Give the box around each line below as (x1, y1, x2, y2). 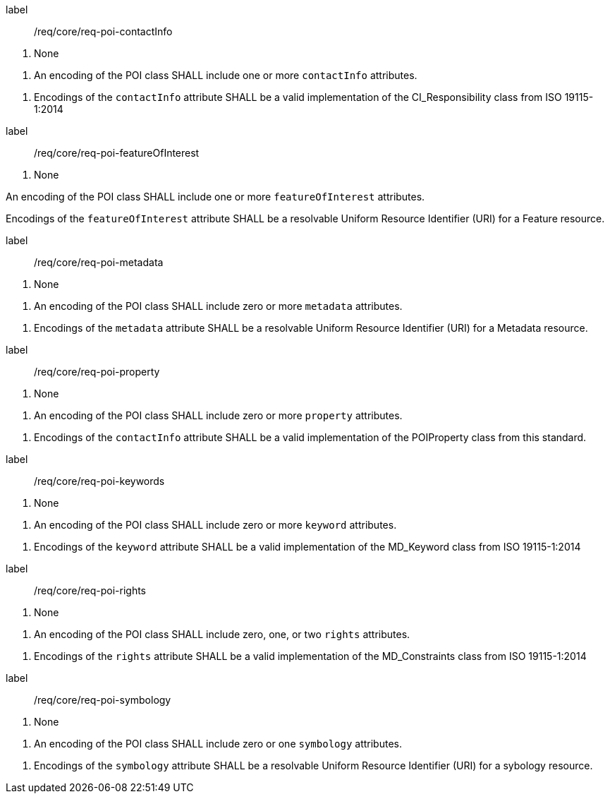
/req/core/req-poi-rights (34, 584, 147, 596)
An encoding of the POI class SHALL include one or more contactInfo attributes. (34, 69, 417, 81)
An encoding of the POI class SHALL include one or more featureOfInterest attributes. (6, 191, 425, 203)
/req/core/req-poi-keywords (34, 475, 165, 487)
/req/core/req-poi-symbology (34, 694, 171, 706)
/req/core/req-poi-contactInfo (34, 25, 173, 37)
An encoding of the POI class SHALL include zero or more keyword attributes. (34, 519, 397, 531)
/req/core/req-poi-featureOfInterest (34, 147, 200, 159)
